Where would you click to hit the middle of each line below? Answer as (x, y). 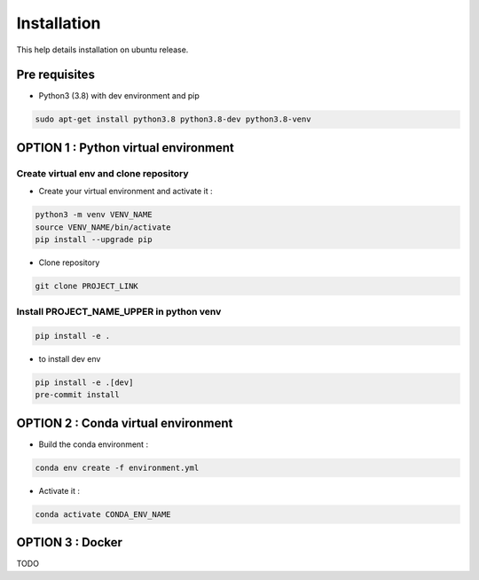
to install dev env (70, 359)
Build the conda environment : (94, 444)
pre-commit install (77, 395)
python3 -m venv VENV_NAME (94, 215)
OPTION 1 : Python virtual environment (126, 148)
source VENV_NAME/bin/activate (103, 227)
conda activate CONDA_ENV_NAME (103, 514)
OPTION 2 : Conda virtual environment (125, 423)
